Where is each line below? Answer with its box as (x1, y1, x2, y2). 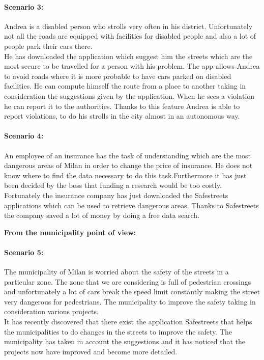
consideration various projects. (4, 306, 99, 317)
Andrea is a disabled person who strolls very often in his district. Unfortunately (4, 20, 253, 31)
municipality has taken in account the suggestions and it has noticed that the (4, 336, 246, 347)
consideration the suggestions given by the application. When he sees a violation (4, 90, 255, 101)
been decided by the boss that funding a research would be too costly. (4, 180, 222, 190)
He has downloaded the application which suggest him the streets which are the (4, 50, 253, 61)
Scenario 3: (4, 1, 44, 12)
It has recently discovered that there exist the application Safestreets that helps (4, 316, 252, 327)
